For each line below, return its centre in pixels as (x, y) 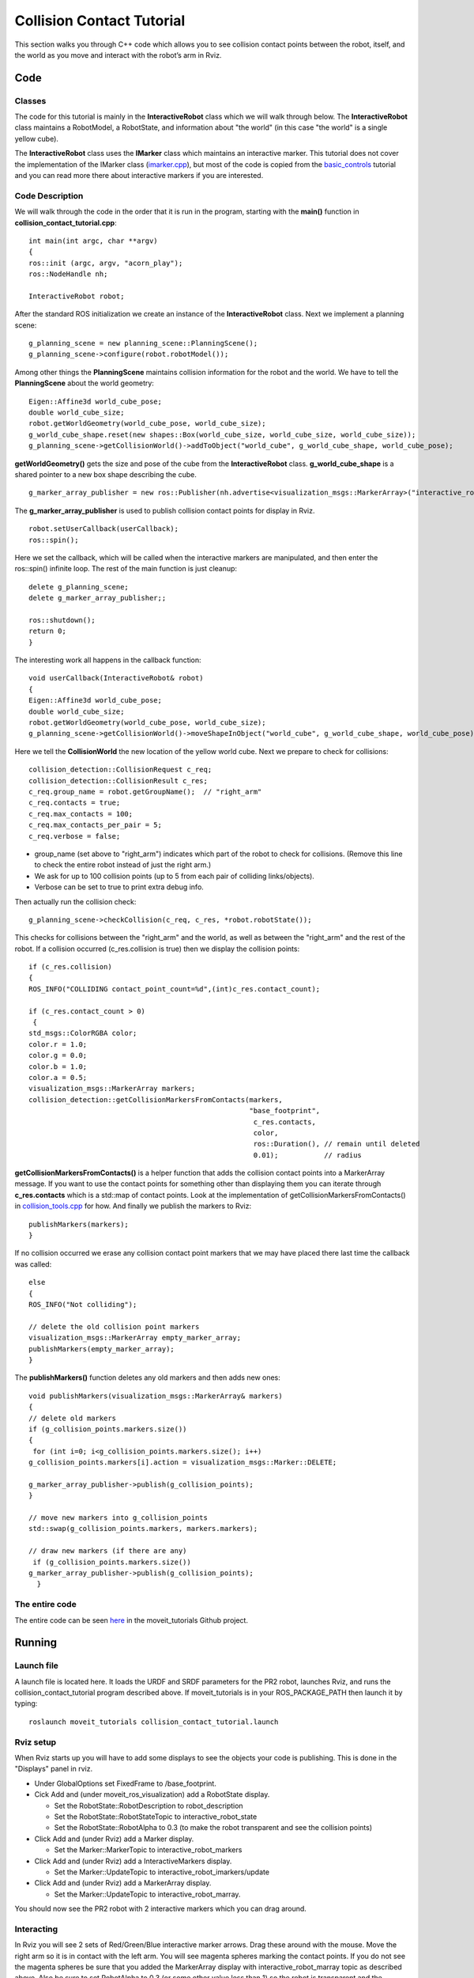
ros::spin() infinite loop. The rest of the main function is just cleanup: (126, 569)
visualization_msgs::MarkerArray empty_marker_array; (135, 1338)
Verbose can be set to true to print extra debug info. (119, 887)
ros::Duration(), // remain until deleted (337, 1144)
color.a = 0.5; (58, 1077)
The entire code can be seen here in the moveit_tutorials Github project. (132, 1620)
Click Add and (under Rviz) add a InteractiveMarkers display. (133, 1861)
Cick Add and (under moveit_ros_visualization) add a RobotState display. (152, 1794)
